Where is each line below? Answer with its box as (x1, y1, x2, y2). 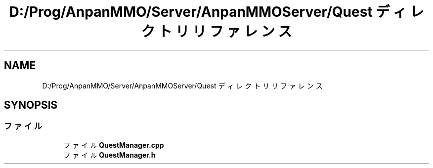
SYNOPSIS (4, 99, 58, 112)
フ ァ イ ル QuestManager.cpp (63, 140, 164, 149)
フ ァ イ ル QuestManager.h (63, 150, 156, 159)
